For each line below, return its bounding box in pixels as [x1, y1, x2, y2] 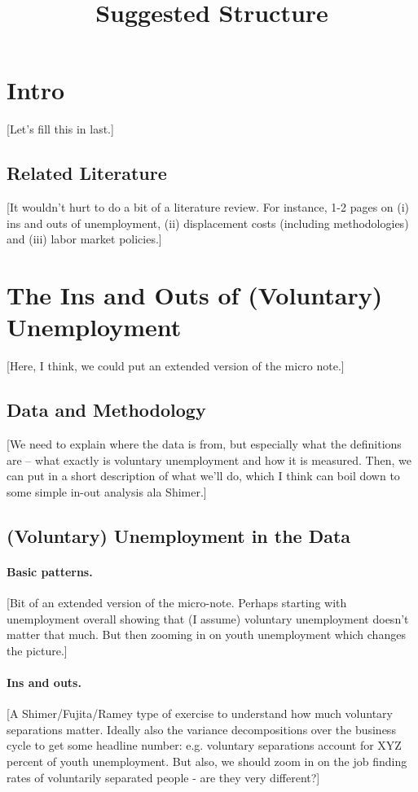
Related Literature [7, 160, 167, 186]
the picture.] [7, 641, 68, 659]
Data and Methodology [7, 397, 206, 422]
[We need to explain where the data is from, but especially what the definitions [7, 435, 402, 452]
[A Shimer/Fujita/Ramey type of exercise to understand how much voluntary [7, 705, 393, 722]
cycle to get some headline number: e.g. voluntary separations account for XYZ [7, 737, 402, 754]
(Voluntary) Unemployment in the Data [7, 523, 351, 548]
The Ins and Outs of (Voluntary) [7, 278, 383, 312]
